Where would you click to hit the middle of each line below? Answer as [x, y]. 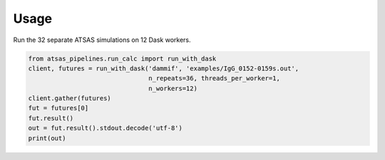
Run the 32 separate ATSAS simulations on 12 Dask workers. [102, 40]
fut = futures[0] [58, 108]
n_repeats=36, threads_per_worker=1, [215, 79]
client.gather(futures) [70, 98]
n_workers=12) [173, 88]
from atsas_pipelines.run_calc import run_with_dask [122, 58]
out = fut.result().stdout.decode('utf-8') [106, 128]
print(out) [47, 138]
